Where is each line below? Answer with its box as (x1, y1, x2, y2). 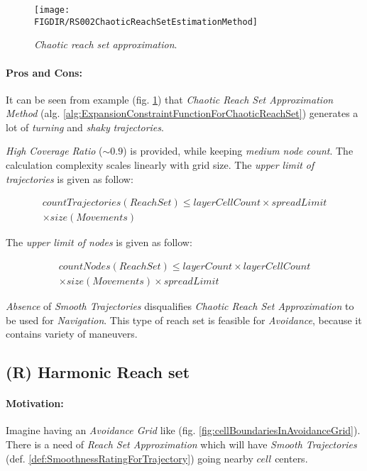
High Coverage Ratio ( (6, 143, 103, 158)
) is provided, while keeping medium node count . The (123, 143, 354, 158)
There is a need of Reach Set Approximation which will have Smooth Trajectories (6, 436, 357, 451)
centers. (275, 450, 308, 465)
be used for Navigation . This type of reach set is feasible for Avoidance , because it (6, 312, 362, 327)
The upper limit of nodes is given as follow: (6, 235, 192, 250)
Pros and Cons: (6, 65, 82, 79)
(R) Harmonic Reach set (6, 361, 190, 383)
